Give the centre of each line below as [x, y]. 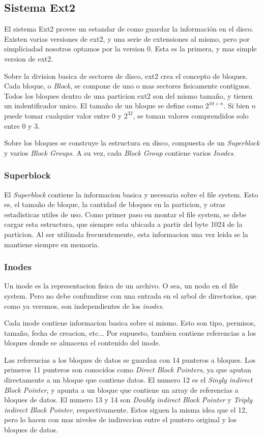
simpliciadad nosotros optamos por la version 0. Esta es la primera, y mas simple [130, 49]
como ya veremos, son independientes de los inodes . [84, 305]
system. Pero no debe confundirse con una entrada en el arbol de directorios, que [130, 295]
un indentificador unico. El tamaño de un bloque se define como [104, 106]
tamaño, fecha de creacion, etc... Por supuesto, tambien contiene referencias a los [130, 332]
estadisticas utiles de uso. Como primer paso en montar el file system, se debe [125, 214]
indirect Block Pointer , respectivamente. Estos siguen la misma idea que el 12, [126, 409]
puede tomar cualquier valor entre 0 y [63, 115]
